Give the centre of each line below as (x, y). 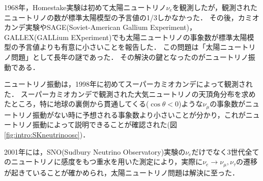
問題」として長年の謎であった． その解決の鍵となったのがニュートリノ (129, 57)
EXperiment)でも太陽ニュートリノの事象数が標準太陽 (159, 37)
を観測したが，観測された (215, 7)
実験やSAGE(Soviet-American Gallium (86, 27)
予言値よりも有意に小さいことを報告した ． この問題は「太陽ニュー (130, 47)
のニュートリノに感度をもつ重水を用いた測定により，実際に (104, 161)
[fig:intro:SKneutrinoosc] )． (47, 134)
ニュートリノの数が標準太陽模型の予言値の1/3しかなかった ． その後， (121, 17)
